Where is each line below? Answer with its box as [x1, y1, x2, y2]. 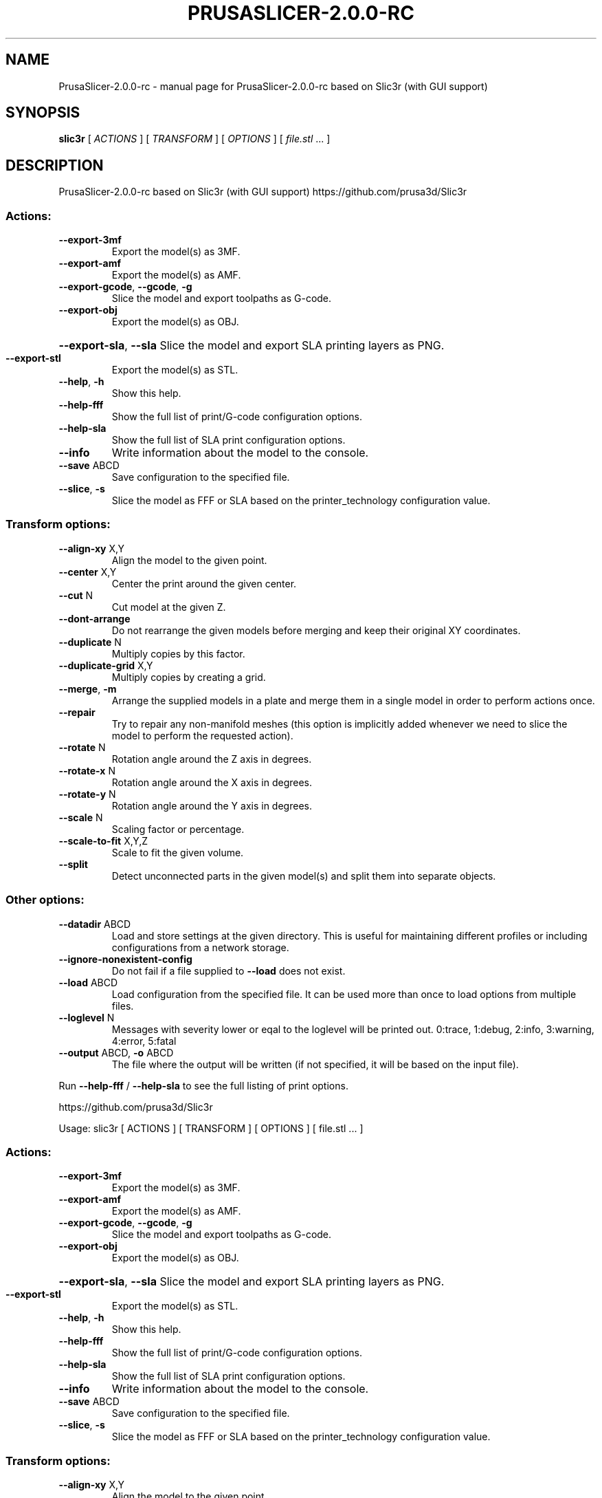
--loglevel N [58, 1011, 115, 1023]
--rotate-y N [58, 788, 116, 800]
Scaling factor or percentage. [111, 823, 245, 835]
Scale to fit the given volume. [111, 846, 244, 858]
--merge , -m [58, 682, 117, 695]
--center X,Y [58, 565, 117, 578]
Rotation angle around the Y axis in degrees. [111, 799, 312, 812]
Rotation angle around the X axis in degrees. [111, 776, 313, 788]
